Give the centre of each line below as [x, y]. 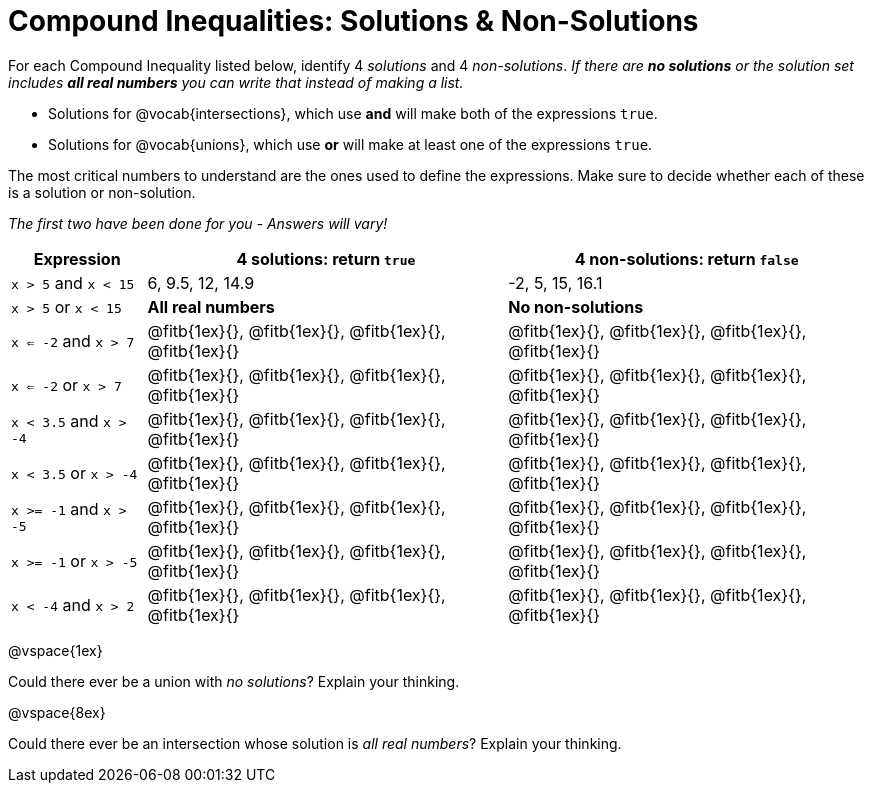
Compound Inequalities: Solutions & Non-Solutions [353, 21]
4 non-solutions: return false [686, 258]
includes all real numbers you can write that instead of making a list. [236, 82]
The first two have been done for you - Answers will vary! [198, 223]
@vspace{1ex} [55, 650]
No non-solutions [576, 306]
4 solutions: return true [326, 258]
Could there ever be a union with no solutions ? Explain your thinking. [234, 681]
